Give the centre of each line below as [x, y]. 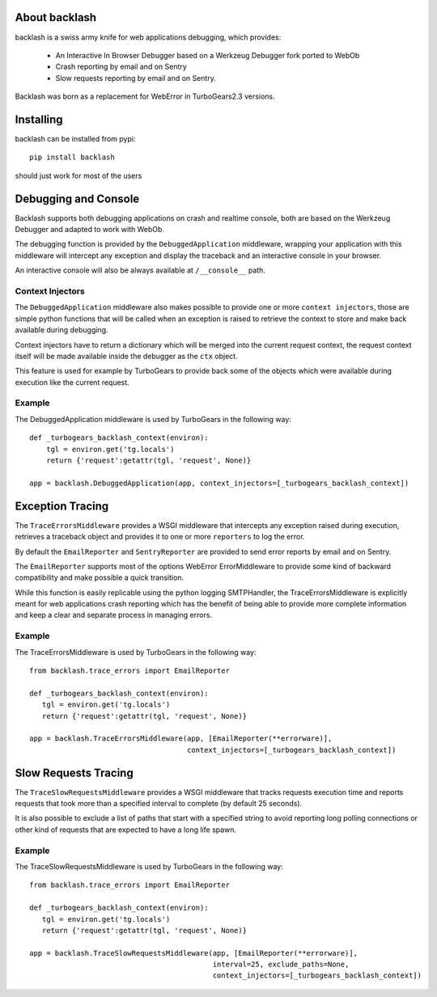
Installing [39, 119]
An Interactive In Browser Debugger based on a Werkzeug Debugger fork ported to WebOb [208, 55]
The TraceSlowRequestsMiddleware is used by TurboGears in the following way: [149, 866]
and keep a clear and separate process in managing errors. [114, 615]
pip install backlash [72, 157]
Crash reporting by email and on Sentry [121, 67]
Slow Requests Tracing [74, 773]
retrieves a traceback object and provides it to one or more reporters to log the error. [160, 537]
